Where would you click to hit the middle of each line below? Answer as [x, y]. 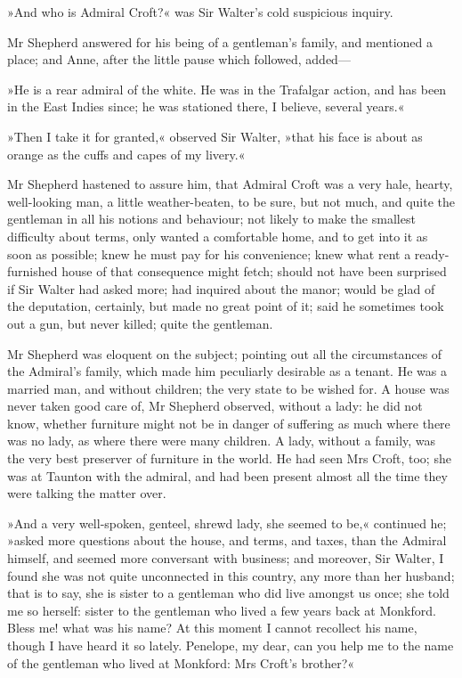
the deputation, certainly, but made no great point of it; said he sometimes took [226, 306]
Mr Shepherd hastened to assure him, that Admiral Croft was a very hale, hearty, [230, 184]
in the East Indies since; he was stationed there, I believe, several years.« [206, 106]
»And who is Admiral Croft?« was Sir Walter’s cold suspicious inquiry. [200, 12]
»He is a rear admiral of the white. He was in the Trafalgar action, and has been [227, 89]
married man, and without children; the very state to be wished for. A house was [228, 388]
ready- [432, 253]
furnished [32, 271]
